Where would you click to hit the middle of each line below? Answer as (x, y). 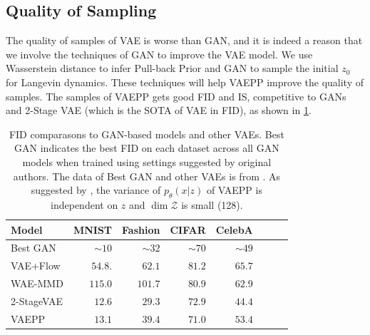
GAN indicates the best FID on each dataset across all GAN (147, 148)
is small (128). (212, 204)
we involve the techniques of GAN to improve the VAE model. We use (159, 54)
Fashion (141, 229)
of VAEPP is (234, 190)
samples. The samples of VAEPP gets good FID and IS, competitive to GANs (176, 96)
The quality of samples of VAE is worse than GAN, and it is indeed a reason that (184, 40)
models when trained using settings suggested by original (147, 161)
